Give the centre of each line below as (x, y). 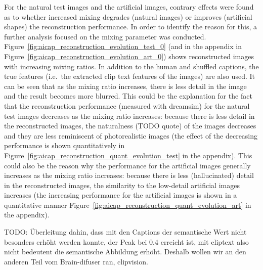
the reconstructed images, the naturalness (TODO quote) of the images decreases (130, 126)
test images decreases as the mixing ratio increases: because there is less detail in (129, 116)
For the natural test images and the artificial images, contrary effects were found (129, 7)
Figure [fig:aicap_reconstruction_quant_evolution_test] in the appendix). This (128, 155)
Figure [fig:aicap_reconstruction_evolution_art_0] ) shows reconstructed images (129, 56)
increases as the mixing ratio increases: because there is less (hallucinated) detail (129, 175)
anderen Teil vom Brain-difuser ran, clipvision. (76, 261)
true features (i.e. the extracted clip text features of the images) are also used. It (129, 76)
